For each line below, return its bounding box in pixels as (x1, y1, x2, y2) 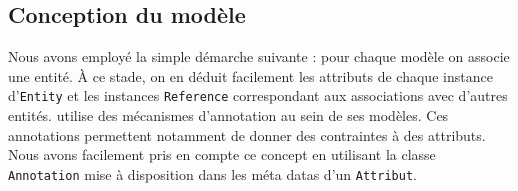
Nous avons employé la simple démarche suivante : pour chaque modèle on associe (8, 46, 510, 67)
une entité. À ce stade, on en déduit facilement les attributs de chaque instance (8, 65, 493, 86)
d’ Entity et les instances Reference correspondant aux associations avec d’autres (8, 85, 508, 106)
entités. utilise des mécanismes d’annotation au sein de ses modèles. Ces (8, 105, 449, 126)
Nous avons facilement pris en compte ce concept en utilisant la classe (8, 144, 436, 165)
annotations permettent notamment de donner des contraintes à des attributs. (8, 124, 486, 145)
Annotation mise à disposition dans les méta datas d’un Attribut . (8, 163, 417, 184)
